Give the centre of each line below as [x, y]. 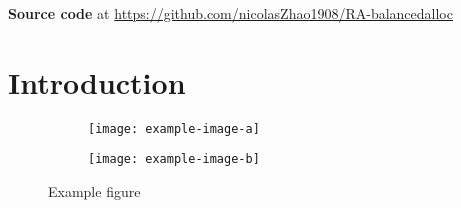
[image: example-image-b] [174, 159]
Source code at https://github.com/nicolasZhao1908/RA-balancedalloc [230, 13]
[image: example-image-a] [174, 128]
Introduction [97, 81]
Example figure [94, 191]
